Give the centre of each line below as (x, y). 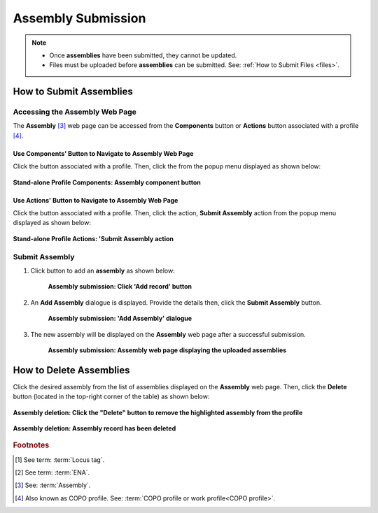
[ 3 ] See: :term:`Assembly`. (53, 485)
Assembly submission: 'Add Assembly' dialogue (120, 319)
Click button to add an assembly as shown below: (103, 270)
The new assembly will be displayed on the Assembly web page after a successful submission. (168, 334)
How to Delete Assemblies (71, 370)
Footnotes (31, 445)
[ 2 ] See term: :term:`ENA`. (52, 472)
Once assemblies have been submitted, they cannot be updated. (143, 55)
